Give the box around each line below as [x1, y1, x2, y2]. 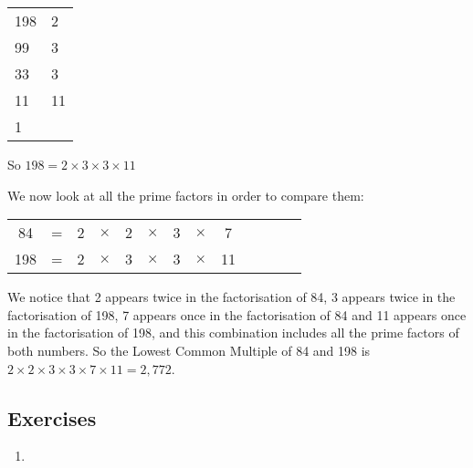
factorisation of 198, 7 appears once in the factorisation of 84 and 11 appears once [7, 305, 467, 324]
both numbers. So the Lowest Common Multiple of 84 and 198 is [7, 340, 371, 359]
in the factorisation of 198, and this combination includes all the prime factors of [7, 323, 459, 342]
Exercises [7, 403, 97, 432]
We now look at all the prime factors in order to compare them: [7, 185, 364, 204]
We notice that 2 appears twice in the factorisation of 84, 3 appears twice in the [7, 287, 456, 307]
